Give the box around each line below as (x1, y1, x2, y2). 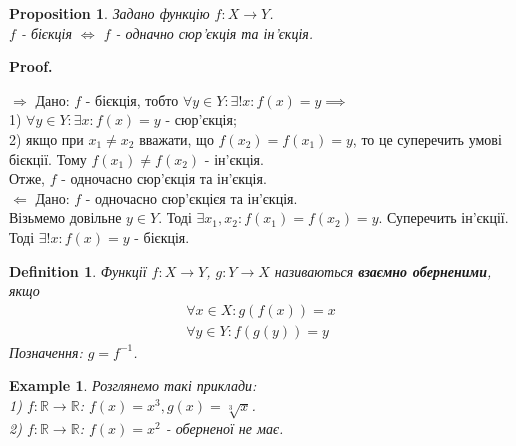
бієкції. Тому (9, 148, 87, 169)
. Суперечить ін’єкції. (378, 207, 509, 228)
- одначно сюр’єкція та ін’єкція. (115, 22, 314, 43)
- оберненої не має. (165, 417, 284, 438)
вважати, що (139, 128, 214, 149)
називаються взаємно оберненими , (274, 260, 492, 281)
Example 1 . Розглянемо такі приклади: (9, 375, 257, 396)
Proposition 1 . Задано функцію (9, 3, 210, 23)
